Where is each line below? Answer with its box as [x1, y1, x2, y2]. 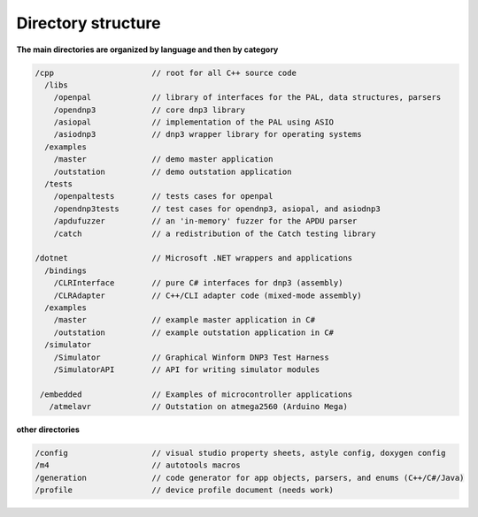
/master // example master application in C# [53, 315, 316, 325]
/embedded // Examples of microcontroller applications [40, 389, 353, 399]
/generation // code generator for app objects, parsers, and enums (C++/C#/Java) [35, 473, 465, 483]
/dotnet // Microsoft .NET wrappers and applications [35, 253, 353, 263]
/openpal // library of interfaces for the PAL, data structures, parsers [53, 93, 442, 103]
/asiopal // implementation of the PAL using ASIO [53, 118, 335, 127]
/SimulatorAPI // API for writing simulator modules [53, 364, 320, 375]
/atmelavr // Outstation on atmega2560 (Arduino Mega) [49, 402, 349, 412]
